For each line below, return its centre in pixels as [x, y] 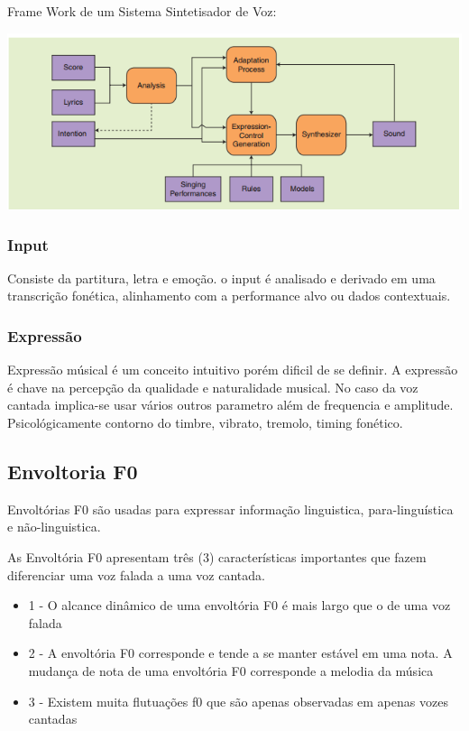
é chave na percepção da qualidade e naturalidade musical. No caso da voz [213, 387]
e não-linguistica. [54, 527]
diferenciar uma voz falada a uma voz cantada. [136, 574]
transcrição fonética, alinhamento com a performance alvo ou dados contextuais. [229, 296]
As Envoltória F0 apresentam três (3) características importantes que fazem [217, 556]
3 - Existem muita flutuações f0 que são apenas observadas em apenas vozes [238, 701]
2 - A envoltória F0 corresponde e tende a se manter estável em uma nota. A [240, 653]
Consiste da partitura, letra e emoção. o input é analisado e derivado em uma [221, 278]
